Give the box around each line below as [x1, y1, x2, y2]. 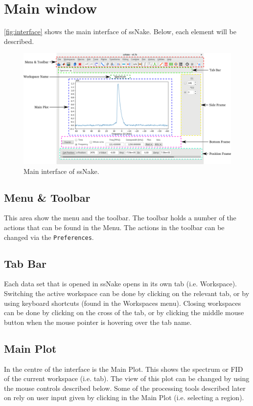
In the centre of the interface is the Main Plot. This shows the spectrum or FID [4, 363, 243, 374]
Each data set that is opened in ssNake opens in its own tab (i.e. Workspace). [4, 278, 237, 289]
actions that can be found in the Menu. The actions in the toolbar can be [4, 222, 225, 233]
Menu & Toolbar [4, 190, 91, 205]
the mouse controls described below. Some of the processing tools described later [4, 383, 246, 393]
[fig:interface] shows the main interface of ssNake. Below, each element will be [4, 26, 236, 37]
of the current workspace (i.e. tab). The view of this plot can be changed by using [4, 373, 250, 384]
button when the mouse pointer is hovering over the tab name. [4, 317, 192, 327]
